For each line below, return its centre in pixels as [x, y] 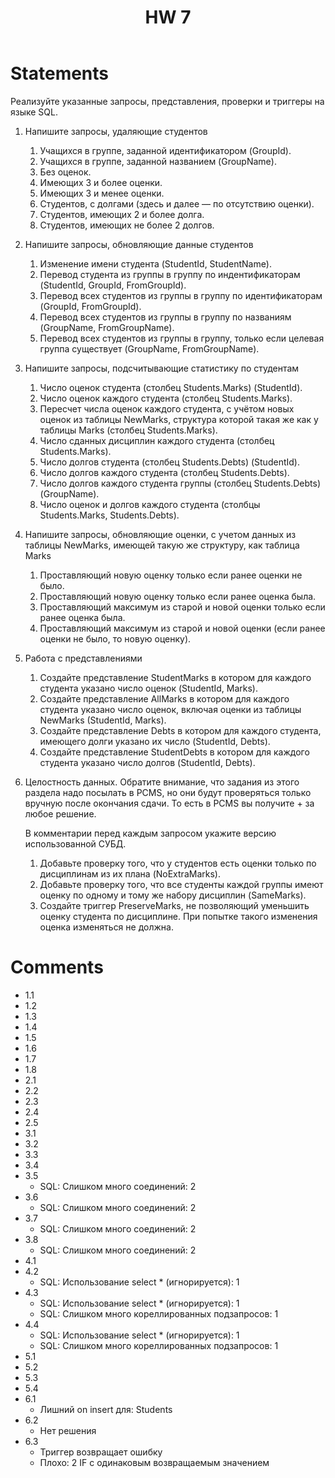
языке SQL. [34, 112]
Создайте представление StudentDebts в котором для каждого [174, 752]
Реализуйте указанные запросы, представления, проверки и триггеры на [167, 101]
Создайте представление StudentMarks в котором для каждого [175, 677]
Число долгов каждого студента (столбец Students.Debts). [164, 472]
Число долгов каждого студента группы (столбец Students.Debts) [180, 483]
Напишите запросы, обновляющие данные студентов [139, 244]
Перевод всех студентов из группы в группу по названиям [165, 317]
